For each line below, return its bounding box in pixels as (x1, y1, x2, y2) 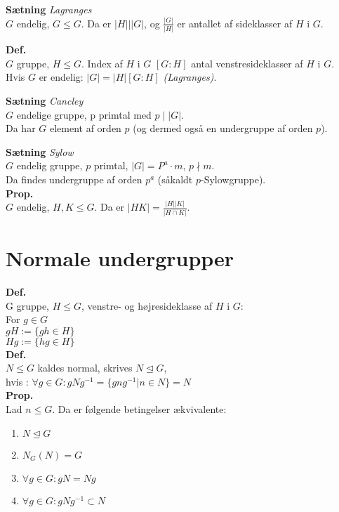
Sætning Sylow (6, 144, 74, 159)
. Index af (81, 55, 123, 70)
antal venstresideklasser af (191, 55, 303, 70)
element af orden (49, 121, 121, 136)
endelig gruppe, (16, 158, 83, 173)
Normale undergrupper (6, 243, 234, 272)
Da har (6, 121, 36, 136)
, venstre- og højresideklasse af (81, 298, 213, 313)
